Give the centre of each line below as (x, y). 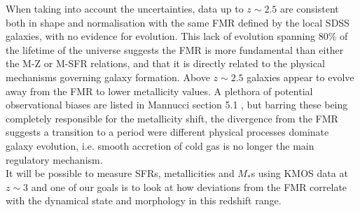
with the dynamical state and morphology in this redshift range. (144, 200)
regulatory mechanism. (54, 159)
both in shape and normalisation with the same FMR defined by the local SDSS (178, 22)
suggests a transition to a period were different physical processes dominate (167, 132)
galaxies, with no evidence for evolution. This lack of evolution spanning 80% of (177, 36)
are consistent (309, 8)
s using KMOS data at (299, 173)
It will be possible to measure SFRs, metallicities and (120, 173)
